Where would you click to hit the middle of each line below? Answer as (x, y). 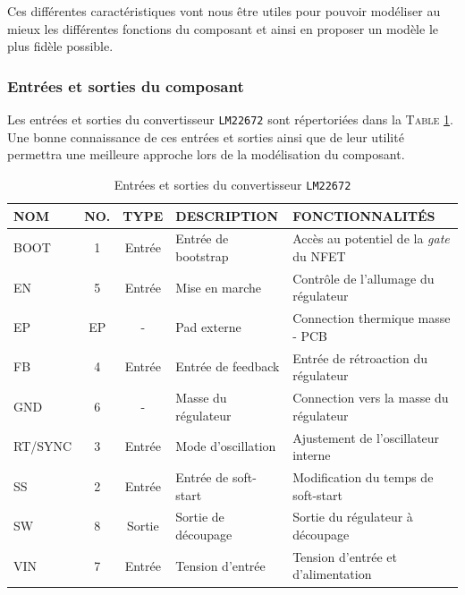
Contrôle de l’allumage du (364, 278)
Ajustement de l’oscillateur (366, 437)
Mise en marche (219, 287)
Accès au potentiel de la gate (371, 238)
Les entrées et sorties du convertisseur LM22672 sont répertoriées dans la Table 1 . (230, 119)
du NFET (319, 255)
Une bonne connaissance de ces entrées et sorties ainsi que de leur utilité (206, 136)
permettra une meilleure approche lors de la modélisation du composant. (206, 154)
